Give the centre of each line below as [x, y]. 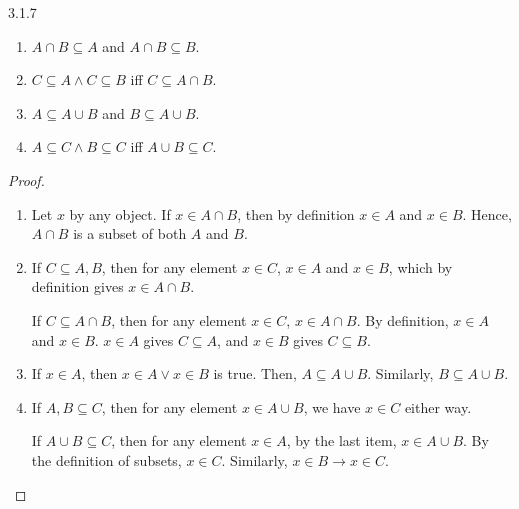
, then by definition [296, 213]
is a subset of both [130, 233]
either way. [438, 406]
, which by [420, 266]
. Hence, [487, 213]
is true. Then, [255, 373]
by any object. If [120, 213]
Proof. [26, 179]
